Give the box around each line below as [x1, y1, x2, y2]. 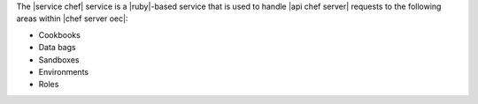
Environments [38, 66, 89, 77]
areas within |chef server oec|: [16, 13, 128, 24]
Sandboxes [38, 54, 80, 65]
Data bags [38, 42, 76, 53]
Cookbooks [38, 29, 81, 40]
